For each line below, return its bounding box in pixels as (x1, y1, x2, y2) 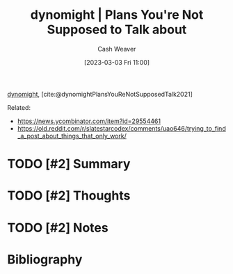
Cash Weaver (97, 45, 136, 53)
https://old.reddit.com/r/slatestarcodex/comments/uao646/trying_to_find (17, 124, 226, 132)
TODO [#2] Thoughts (7, 188, 131, 204)
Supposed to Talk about (47, 22, 187, 38)
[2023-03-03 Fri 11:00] (83, 58, 150, 66)
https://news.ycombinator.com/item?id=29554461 (17, 117, 161, 125)
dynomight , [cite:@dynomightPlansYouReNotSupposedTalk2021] (7, 90, 193, 98)
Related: (7, 103, 31, 111)
